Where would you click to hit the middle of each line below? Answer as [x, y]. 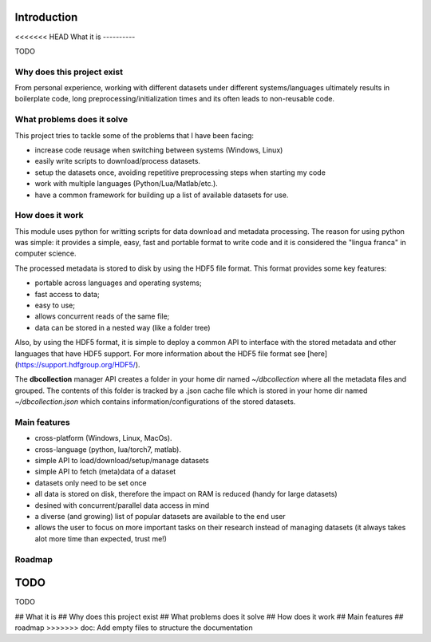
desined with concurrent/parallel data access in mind [122, 505]
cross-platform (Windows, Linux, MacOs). [103, 438]
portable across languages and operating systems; [119, 283]
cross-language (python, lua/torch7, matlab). [108, 449]
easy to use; [55, 305]
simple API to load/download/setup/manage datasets [122, 461]
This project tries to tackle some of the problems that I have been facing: [134, 135]
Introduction [46, 17]
